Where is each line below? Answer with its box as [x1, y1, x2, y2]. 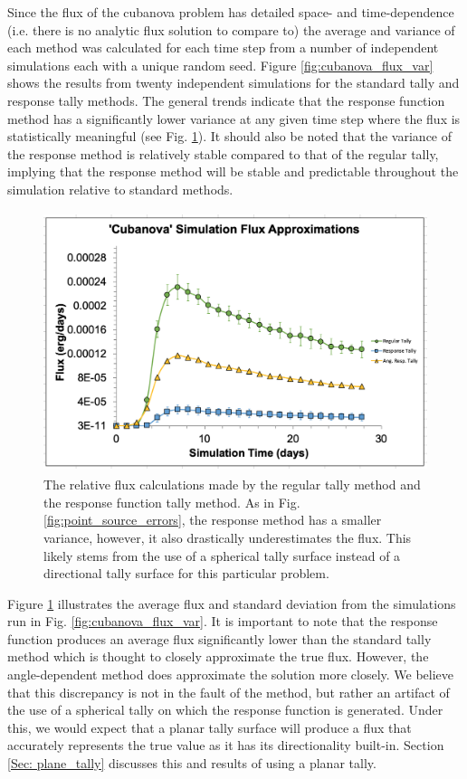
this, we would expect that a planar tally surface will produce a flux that [7, 717, 412, 736]
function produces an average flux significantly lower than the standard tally [7, 629, 432, 648]
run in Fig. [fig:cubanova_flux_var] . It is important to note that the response [7, 612, 438, 631]
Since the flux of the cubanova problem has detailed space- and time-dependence [7, 3, 454, 21]
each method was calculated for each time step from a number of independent [7, 38, 439, 57]
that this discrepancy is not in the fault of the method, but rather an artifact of [7, 682, 450, 701]
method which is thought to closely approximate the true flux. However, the [7, 647, 429, 666]
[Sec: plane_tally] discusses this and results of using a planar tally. [7, 754, 376, 773]
